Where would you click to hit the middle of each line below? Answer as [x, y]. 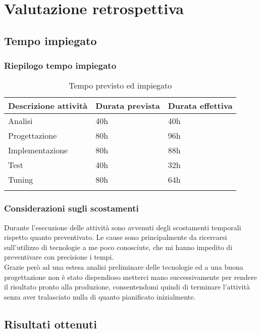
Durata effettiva [200, 106]
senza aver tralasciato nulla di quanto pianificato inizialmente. [100, 296]
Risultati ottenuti [50, 324]
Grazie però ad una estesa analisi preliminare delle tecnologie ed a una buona [124, 266]
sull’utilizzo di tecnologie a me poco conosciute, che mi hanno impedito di [118, 247]
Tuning [21, 180]
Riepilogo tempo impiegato [60, 66]
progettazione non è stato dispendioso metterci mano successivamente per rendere [130, 277]
